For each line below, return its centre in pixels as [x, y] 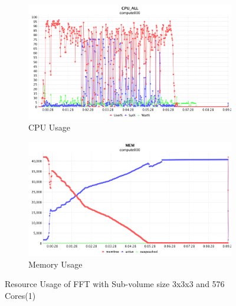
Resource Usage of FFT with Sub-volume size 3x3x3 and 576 [115, 284]
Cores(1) [20, 295]
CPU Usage [50, 127]
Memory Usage [55, 264]
